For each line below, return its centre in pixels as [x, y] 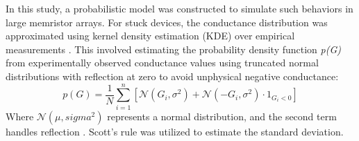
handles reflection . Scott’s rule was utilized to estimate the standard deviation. [175, 131]
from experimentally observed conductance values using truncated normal [162, 63]
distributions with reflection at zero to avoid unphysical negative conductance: [172, 76]
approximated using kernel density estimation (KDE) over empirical [150, 36]
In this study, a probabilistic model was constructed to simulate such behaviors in [179, 8]
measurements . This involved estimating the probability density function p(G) [173, 49]
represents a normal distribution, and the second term [222, 116]
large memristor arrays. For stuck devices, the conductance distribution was [167, 22]
